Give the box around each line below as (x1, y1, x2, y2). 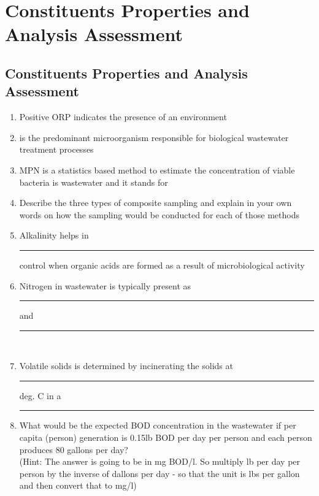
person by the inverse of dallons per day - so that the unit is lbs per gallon (19, 467, 300, 479)
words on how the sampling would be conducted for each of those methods (19, 208, 299, 221)
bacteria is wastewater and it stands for (19, 175, 168, 188)
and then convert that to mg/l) (19, 479, 137, 492)
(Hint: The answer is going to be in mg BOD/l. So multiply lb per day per (19, 455, 301, 468)
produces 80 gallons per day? (19, 443, 128, 456)
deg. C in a (19, 389, 61, 402)
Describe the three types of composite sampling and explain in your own (19, 196, 292, 209)
